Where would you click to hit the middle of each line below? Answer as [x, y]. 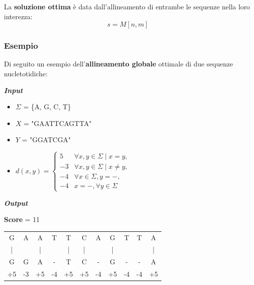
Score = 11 [22, 219]
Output [16, 203]
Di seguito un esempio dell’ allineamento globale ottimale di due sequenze [119, 64]
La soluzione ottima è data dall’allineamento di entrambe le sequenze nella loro [127, 6]
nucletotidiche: [26, 73]
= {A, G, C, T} [47, 107]
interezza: [18, 16]
